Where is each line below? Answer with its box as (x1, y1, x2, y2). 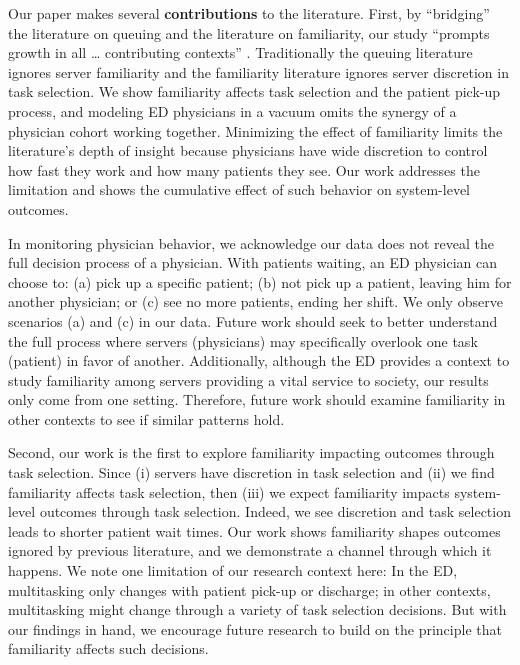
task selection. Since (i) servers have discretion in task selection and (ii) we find (8, 462, 495, 483)
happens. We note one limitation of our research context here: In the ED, (8, 560, 458, 581)
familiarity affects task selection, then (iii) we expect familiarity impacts (8, 481, 450, 502)
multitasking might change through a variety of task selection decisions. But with (8, 599, 507, 620)
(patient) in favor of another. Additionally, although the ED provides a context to (8, 350, 510, 371)
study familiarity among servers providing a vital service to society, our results (8, 369, 489, 390)
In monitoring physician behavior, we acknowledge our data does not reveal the (8, 232, 495, 253)
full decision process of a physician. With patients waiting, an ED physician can (8, 252, 497, 273)
